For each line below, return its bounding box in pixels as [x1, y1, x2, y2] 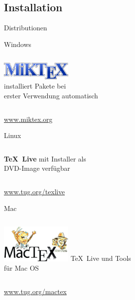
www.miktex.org [4, 114, 53, 124]
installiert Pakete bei [4, 81, 66, 91]
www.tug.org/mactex [4, 286, 67, 296]
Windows [4, 39, 32, 49]
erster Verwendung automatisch [4, 90, 98, 100]
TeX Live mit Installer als [4, 153, 86, 163]
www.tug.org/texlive [4, 186, 65, 196]
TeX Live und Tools [70, 253, 131, 263]
